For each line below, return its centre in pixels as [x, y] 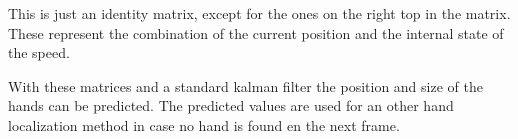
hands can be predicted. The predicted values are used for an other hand [231, 105]
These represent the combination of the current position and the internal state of [256, 32]
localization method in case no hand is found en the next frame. [204, 124]
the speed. [39, 52]
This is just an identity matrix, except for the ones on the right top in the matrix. [259, 13]
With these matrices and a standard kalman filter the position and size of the [245, 85]
